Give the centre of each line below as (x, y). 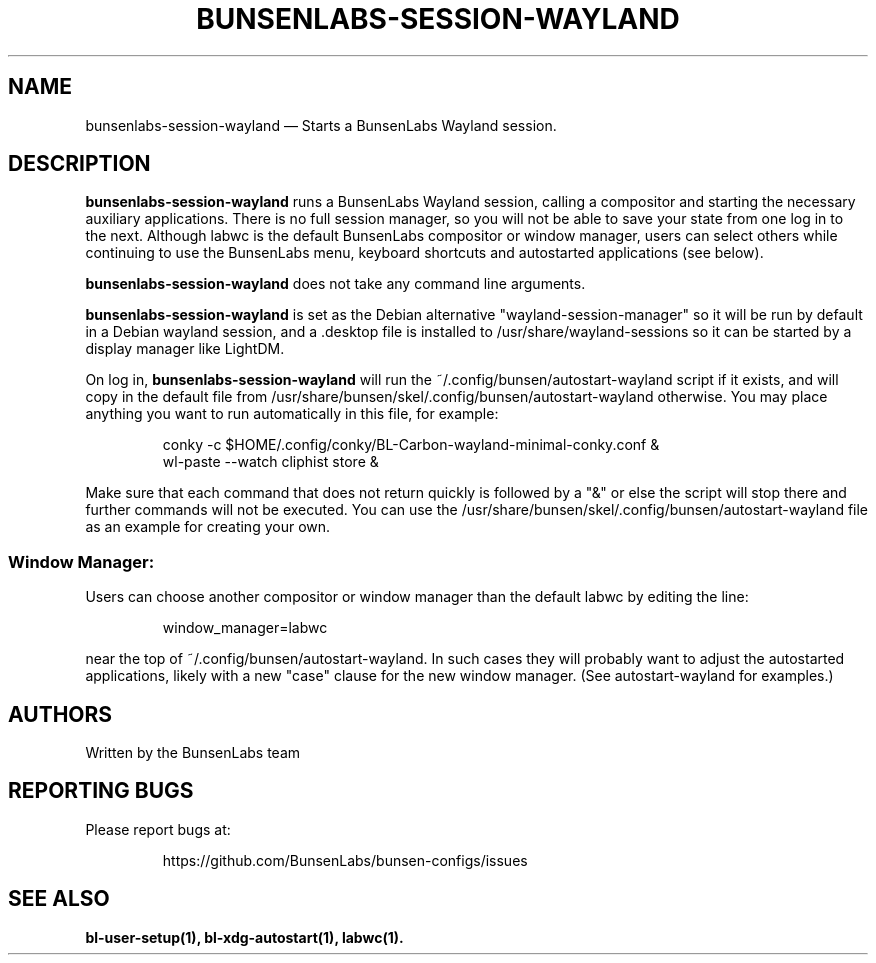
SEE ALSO (59, 899)
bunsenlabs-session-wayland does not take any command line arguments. (335, 284)
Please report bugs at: (158, 829)
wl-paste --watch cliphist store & (270, 462)
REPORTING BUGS (101, 791)
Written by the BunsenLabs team (193, 753)
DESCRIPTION (79, 164)
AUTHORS (60, 714)
